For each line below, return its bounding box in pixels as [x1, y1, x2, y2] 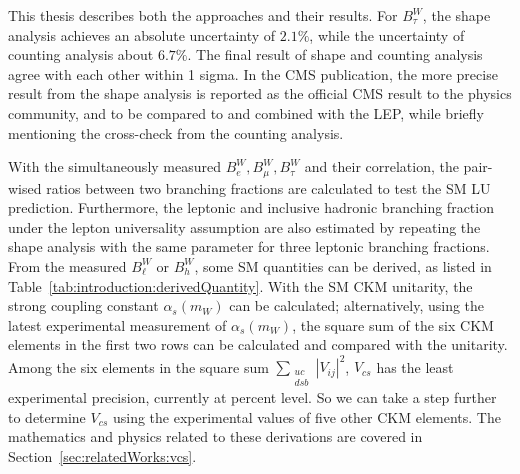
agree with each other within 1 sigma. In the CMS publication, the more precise [8, 63, 498, 84]
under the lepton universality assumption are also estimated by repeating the [8, 216, 481, 237]
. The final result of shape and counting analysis [187, 44, 483, 65]
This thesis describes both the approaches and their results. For [8, 5, 398, 25]
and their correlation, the [304, 156, 459, 177]
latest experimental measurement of [8, 314, 227, 335]
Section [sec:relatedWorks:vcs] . [8, 445, 197, 466]
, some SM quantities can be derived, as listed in [194, 255, 492, 276]
